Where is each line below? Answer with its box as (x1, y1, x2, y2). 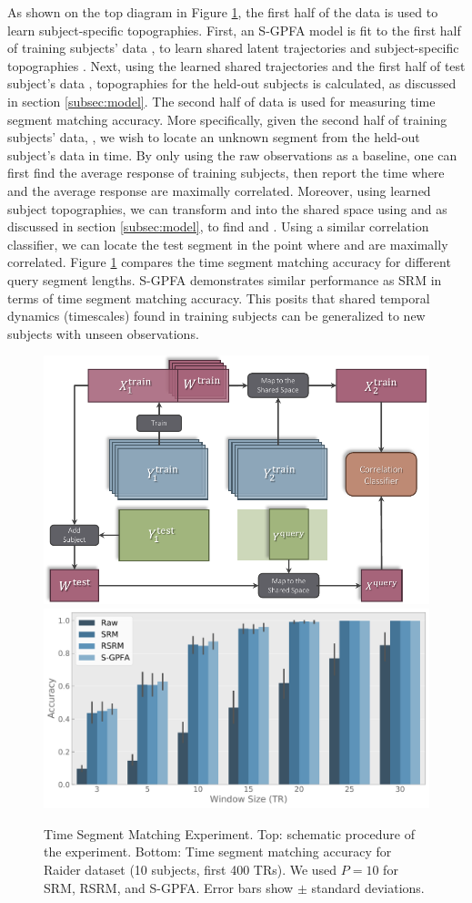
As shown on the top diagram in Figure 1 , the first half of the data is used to (7, 3, 438, 21)
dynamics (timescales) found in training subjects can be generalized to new (7, 306, 426, 325)
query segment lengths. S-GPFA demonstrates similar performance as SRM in (7, 270, 442, 289)
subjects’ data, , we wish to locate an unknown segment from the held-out (7, 128, 420, 147)
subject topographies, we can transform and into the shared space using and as (7, 199, 447, 218)
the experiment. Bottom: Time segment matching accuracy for (44, 842, 392, 861)
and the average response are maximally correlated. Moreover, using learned (7, 180, 431, 200)
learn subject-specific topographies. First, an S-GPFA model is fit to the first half (7, 20, 461, 39)
